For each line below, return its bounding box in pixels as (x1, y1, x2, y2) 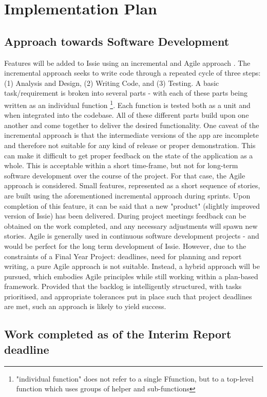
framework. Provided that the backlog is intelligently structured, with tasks (4, 281, 242, 292)
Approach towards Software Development (4, 33, 230, 49)
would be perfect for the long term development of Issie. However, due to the (4, 240, 246, 251)
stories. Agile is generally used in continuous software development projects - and (4, 230, 259, 241)
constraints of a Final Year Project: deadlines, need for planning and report (4, 250, 242, 261)
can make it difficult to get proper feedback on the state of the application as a (4, 150, 253, 160)
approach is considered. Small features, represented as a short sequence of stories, (4, 180, 260, 191)
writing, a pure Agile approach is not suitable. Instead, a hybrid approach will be (4, 261, 260, 272)
